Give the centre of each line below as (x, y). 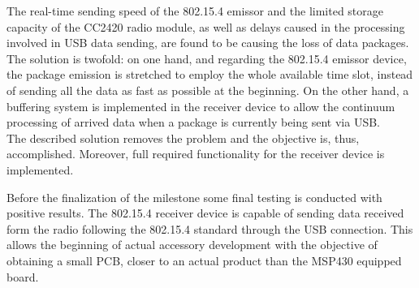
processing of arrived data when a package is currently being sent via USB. (193, 122)
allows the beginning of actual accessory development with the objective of (192, 245)
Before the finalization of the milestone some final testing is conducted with (194, 197)
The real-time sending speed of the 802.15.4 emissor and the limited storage (195, 11)
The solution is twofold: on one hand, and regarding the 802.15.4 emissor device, (207, 58)
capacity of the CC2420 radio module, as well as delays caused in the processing (206, 26)
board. (23, 276)
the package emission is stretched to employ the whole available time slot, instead (210, 74)
